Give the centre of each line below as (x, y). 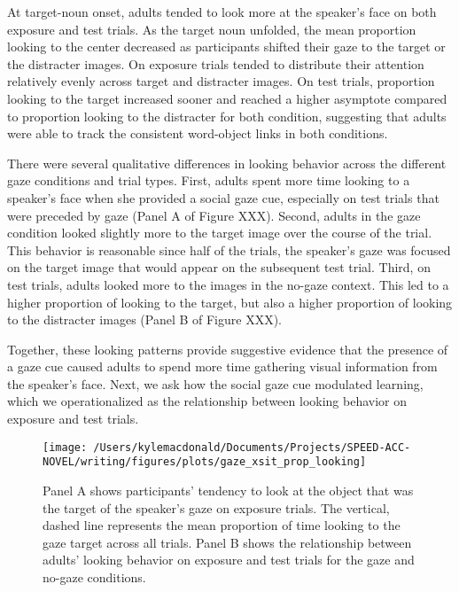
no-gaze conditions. (94, 576)
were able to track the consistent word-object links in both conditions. (198, 133)
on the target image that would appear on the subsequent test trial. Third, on (219, 267)
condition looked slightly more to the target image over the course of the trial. (220, 233)
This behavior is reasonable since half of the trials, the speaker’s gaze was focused (229, 249)
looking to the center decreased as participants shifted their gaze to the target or (226, 47)
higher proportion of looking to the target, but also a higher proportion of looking (230, 302)
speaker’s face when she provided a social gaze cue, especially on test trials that (223, 197)
